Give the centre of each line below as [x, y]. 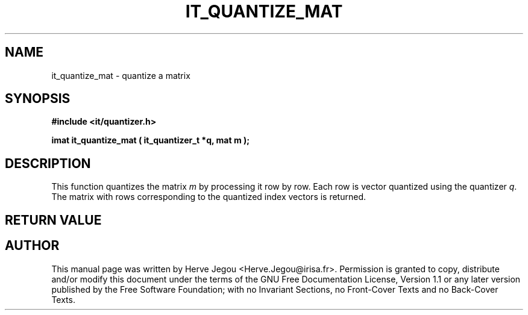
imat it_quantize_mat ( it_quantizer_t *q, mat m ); [151, 140]
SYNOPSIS [38, 99]
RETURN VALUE [53, 220]
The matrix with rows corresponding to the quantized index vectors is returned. [209, 197]
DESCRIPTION [48, 163]
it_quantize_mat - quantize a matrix [121, 75]
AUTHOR [32, 246]
